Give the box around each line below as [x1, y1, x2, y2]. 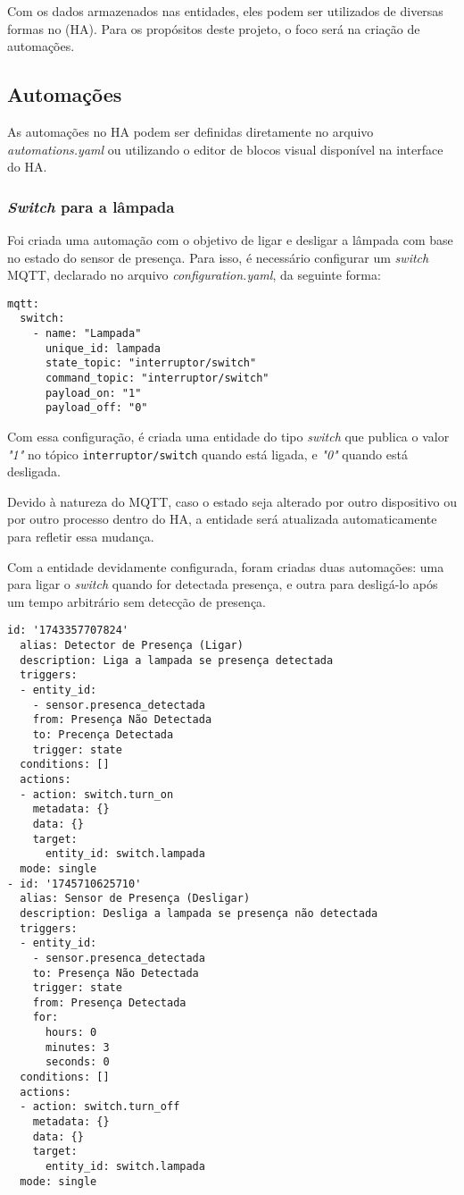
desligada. [7, 462, 61, 481]
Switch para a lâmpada [7, 195, 175, 217]
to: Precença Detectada [32, 728, 174, 742]
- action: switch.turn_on [20, 787, 174, 801]
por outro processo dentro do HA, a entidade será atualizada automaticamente [7, 509, 437, 528]
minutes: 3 [45, 1040, 110, 1054]
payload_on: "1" [45, 386, 142, 400]
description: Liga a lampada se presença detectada [20, 653, 334, 667]
